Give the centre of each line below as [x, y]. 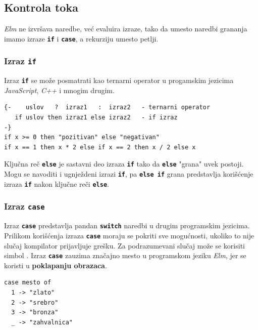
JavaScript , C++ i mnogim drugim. [59, 90]
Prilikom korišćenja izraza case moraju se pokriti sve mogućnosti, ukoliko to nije [129, 235]
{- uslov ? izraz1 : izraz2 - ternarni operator [107, 108]
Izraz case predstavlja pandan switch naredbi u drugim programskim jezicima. [127, 225]
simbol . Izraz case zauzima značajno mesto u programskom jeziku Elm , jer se [125, 255]
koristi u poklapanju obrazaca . [56, 265]
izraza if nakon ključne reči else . [57, 183]
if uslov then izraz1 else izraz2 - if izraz [96, 118]
